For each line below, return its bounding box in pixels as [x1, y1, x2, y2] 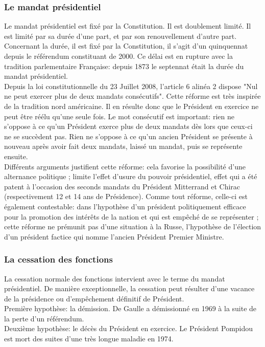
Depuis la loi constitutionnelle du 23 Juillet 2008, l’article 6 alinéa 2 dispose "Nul [4, 80, 258, 91]
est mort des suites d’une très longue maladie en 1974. [4, 333, 174, 344]
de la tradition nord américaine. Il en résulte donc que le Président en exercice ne [4, 100, 259, 111]
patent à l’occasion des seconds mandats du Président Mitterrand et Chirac [4, 181, 240, 191]
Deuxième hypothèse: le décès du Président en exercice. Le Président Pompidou [4, 323, 253, 334]
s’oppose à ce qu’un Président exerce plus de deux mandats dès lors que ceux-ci [4, 121, 253, 132]
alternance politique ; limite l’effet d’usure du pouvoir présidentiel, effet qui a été [4, 171, 257, 182]
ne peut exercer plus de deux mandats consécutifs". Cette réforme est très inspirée [4, 91, 261, 101]
